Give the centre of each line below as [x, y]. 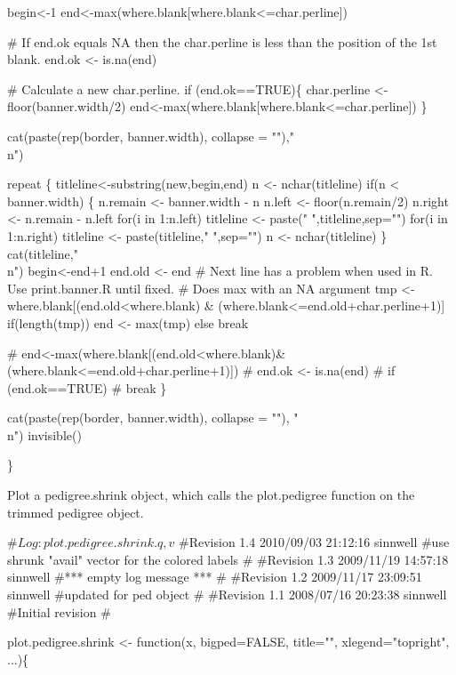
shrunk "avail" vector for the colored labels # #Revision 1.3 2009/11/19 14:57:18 [228, 559]
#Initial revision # [59, 611]
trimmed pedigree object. [76, 512]
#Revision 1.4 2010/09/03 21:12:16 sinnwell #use [314, 542]
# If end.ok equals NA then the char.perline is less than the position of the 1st [222, 41]
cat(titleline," [43, 253]
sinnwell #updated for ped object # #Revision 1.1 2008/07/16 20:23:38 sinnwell [227, 595]
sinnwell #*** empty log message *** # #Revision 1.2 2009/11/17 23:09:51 [215, 577]
